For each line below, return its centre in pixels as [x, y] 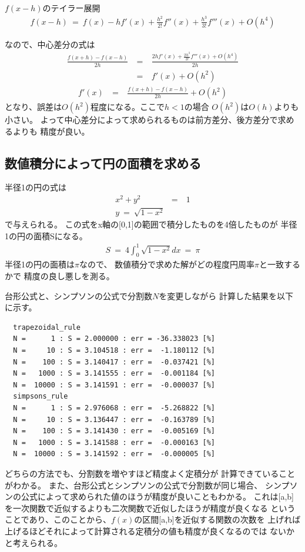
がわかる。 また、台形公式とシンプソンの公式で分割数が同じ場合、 [134, 485]
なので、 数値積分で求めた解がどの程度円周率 [167, 264]
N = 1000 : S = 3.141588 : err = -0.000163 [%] [114, 442]
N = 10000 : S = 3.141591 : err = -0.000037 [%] [114, 385]
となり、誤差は [33, 107]
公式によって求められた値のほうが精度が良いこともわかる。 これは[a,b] [157, 496]
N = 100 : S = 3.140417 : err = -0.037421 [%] [114, 362]
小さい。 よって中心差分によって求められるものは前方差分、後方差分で [141, 120]
